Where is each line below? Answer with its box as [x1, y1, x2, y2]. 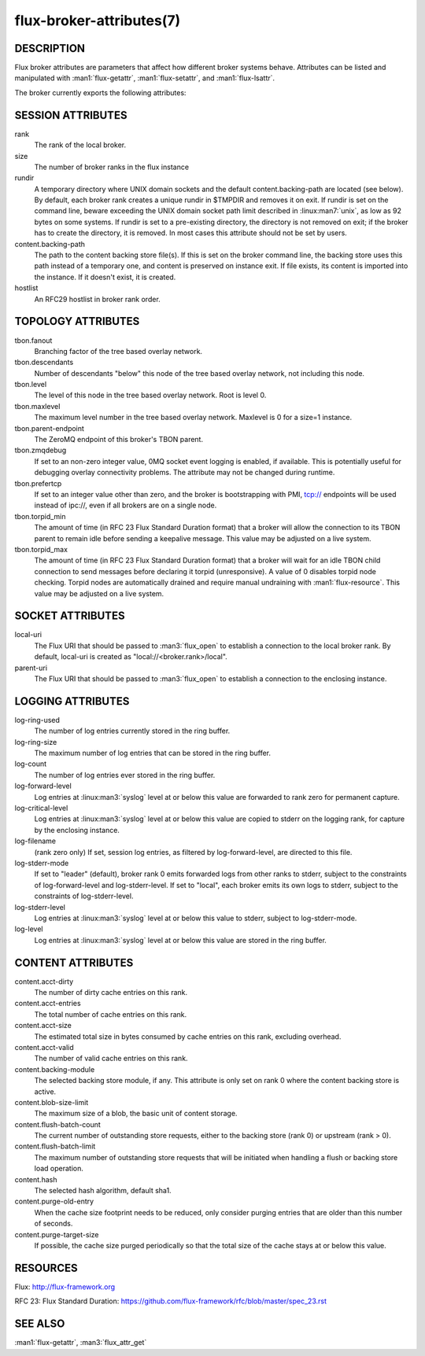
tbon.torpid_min [14, 511, 66, 521]
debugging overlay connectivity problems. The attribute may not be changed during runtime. [34, 468, 335, 477]
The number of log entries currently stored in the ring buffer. [34, 726, 231, 735]
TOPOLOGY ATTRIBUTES [14, 315, 140, 328]
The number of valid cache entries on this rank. [34, 1054, 188, 1063]
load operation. [34, 1164, 84, 1174]
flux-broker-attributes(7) [14, 12, 181, 29]
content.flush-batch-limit [14, 1141, 96, 1151]
